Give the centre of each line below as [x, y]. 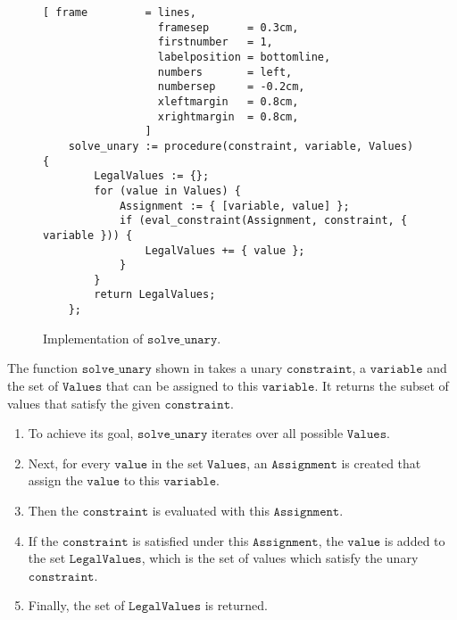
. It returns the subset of [382, 385]
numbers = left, [225, 72]
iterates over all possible [277, 433]
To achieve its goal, [81, 433]
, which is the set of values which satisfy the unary [280, 558]
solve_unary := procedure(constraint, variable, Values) [241, 146]
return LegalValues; [155, 295]
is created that [381, 463]
